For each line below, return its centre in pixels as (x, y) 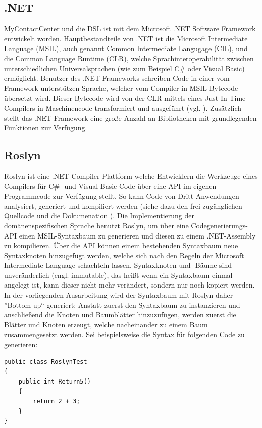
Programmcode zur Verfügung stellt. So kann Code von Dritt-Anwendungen (122, 196)
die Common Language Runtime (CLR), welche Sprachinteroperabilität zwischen (129, 58)
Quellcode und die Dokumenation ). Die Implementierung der (99, 216)
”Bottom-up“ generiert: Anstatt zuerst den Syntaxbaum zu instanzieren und (122, 304)
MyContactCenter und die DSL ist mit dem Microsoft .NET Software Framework (130, 29)
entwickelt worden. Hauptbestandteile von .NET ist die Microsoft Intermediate (126, 38)
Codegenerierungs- (219, 225)
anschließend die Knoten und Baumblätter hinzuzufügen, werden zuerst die (120, 315)
